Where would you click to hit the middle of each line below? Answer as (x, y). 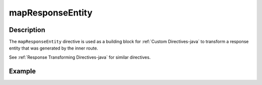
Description (27, 30)
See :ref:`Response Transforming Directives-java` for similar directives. (80, 57)
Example (22, 71)
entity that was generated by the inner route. (54, 48)
